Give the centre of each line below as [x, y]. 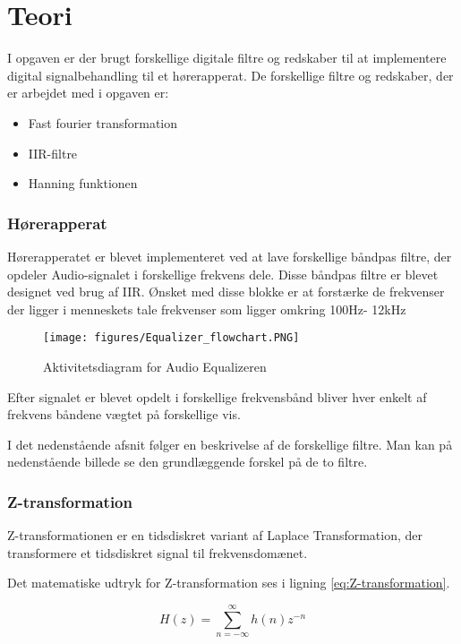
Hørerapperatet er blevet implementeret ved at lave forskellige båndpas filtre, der [230, 256]
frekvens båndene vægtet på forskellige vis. [124, 414]
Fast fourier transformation [103, 122]
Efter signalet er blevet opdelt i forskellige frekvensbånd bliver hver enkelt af [217, 396]
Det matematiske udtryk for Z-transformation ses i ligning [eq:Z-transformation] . [229, 583]
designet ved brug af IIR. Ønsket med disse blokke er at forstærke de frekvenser [226, 292]
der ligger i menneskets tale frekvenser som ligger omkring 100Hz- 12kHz [207, 309]
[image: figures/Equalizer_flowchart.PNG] [171, 338]
